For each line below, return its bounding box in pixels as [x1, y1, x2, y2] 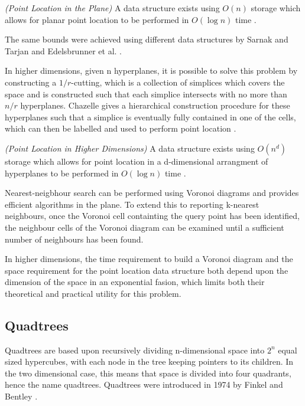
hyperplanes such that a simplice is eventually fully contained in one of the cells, [5, 110, 296, 123]
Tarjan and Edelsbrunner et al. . [5, 44, 122, 57]
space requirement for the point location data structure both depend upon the [5, 264, 288, 276]
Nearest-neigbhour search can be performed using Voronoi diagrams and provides [5, 186, 299, 199]
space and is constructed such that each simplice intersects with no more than [5, 87, 287, 100]
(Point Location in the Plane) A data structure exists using [5, 2, 220, 14]
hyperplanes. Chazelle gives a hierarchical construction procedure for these [20, 99, 290, 112]
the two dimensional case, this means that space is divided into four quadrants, [5, 366, 291, 379]
